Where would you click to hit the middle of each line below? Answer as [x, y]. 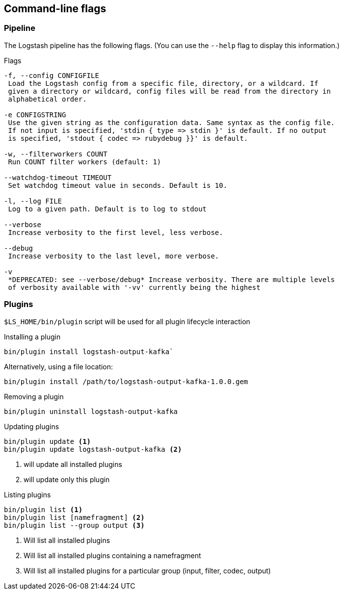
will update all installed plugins [73, 464]
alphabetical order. [47, 99]
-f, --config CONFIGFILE [52, 75]
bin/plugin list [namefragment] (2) [74, 517]
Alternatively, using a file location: [59, 366]
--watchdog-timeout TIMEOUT [58, 177]
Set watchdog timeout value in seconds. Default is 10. [118, 185]
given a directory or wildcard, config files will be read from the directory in [169, 91]
